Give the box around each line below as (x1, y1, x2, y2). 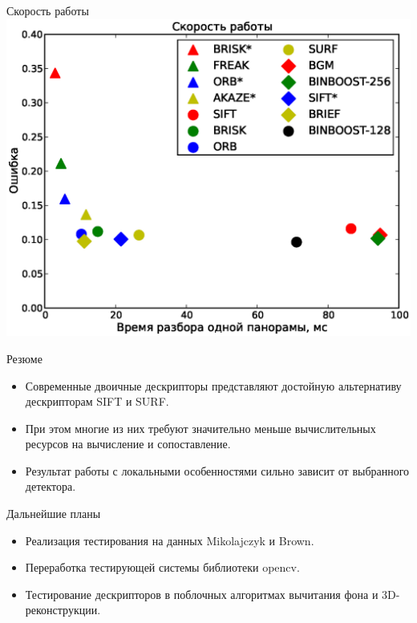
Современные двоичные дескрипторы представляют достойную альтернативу (25, 377, 402, 394)
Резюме (6, 350, 43, 366)
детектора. (25, 478, 76, 495)
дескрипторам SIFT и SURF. (25, 393, 169, 410)
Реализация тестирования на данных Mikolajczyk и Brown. (25, 532, 314, 548)
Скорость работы (6, 2, 89, 18)
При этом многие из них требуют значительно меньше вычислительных (25, 419, 376, 436)
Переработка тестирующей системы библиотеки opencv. (25, 559, 300, 576)
